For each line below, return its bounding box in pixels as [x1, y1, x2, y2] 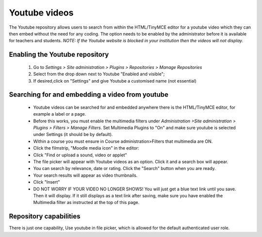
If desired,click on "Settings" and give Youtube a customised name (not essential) [33, 78, 196, 84]
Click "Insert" [33, 179, 60, 185]
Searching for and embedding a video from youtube [9, 90, 169, 99]
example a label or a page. [33, 111, 86, 117]
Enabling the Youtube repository [9, 51, 109, 59]
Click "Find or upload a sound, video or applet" [33, 152, 127, 158]
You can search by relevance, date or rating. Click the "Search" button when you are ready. [33, 166, 216, 171]
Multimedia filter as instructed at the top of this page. [33, 200, 140, 205]
